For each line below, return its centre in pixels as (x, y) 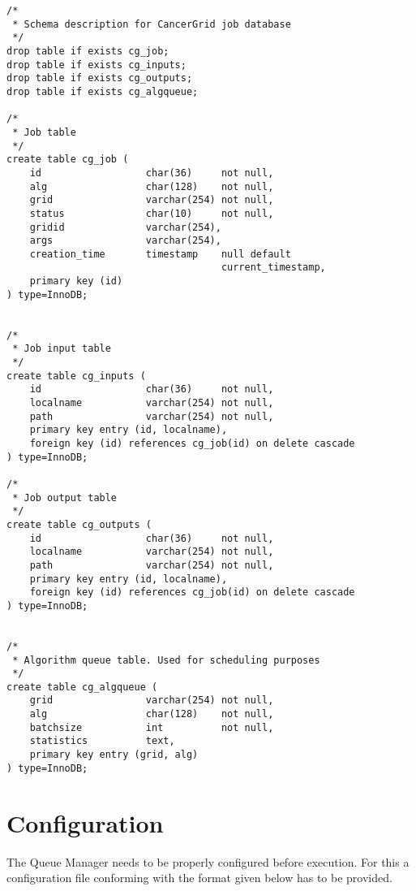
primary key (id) (76, 281)
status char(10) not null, (152, 213)
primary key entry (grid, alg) (114, 755)
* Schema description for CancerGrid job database (152, 24)
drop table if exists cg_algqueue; (103, 91)
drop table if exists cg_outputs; (100, 78)
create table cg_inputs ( (76, 376)
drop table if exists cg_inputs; (96, 65)
